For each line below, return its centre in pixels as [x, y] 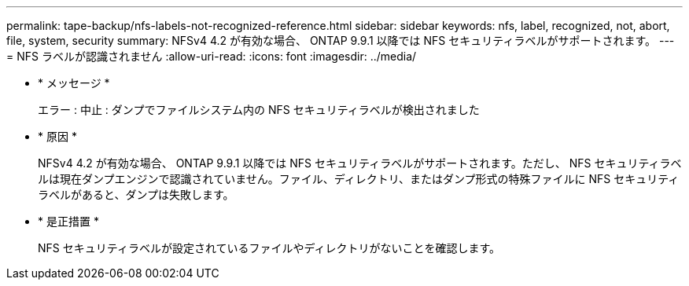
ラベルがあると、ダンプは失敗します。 [136, 194]
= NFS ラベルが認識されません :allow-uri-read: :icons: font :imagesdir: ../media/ [212, 56]
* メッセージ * [74, 83]
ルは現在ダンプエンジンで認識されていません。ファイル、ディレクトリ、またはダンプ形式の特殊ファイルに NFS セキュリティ [359, 179]
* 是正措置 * [68, 221]
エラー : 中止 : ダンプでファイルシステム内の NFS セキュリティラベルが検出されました [259, 110]
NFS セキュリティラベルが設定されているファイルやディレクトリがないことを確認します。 [269, 248]
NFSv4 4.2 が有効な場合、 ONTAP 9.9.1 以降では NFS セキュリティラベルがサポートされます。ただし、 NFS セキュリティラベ [360, 163]
